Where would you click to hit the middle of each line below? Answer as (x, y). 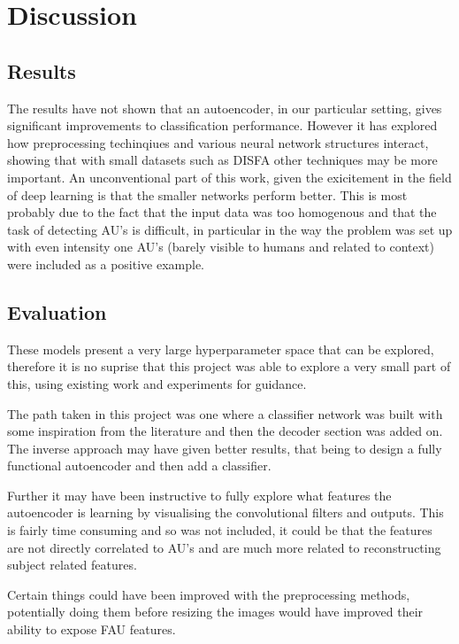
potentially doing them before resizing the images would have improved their (215, 612)
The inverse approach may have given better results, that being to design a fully (225, 448)
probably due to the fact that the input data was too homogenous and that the (222, 212)
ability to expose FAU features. (92, 629)
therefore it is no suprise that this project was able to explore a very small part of (229, 366)
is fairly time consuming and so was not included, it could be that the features (220, 530)
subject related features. (72, 565)
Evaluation (57, 311)
